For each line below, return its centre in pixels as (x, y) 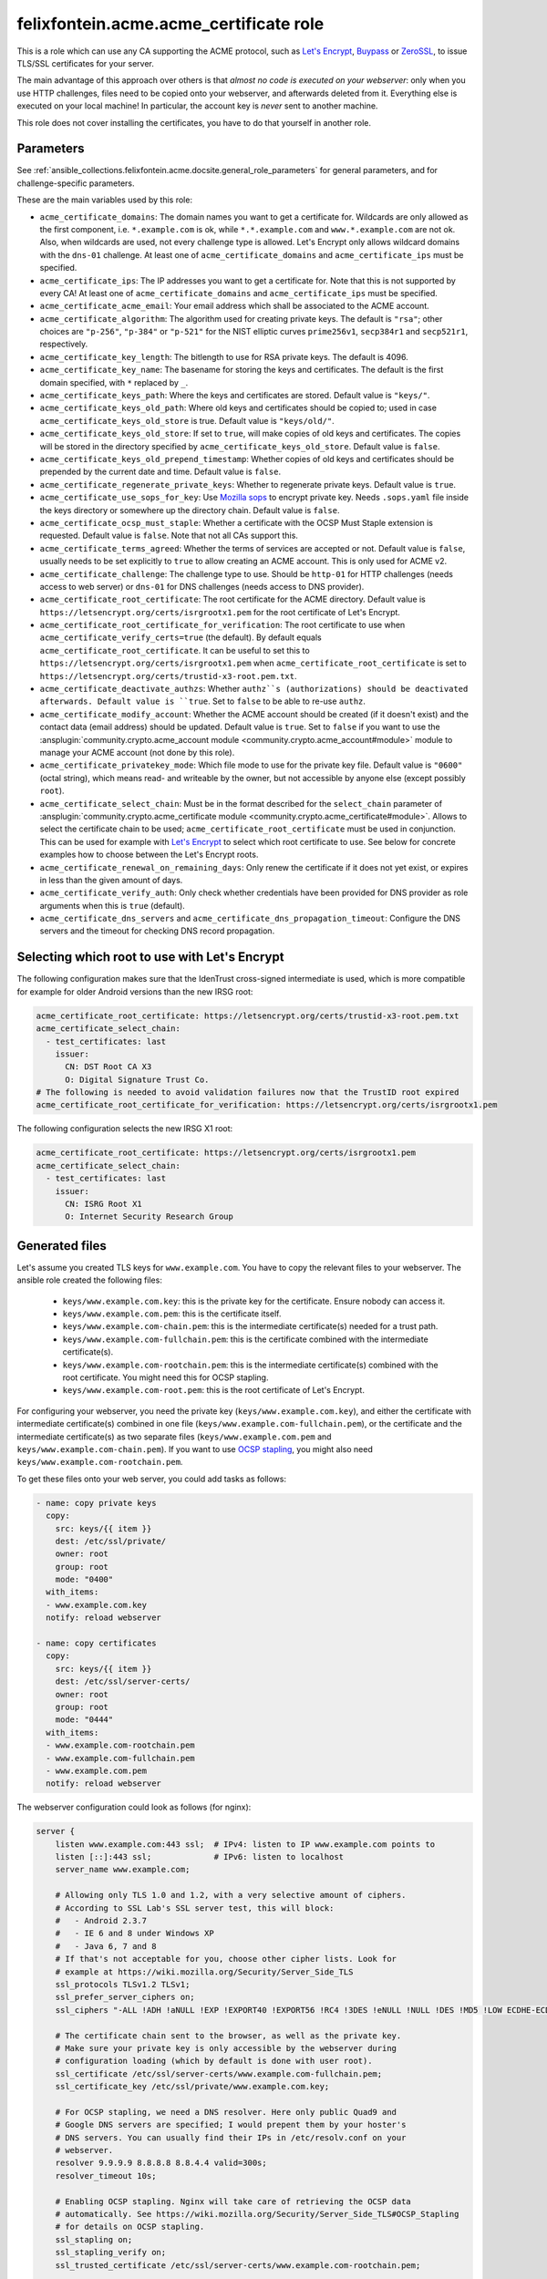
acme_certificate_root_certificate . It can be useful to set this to (175, 650)
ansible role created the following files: (90, 1280)
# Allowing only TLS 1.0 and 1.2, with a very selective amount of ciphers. (231, 1895)
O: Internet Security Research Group (150, 1217)
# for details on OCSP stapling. (130, 2227)
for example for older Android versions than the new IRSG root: (135, 991)
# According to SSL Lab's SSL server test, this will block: (195, 1908)
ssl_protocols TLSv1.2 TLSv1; (123, 1984)
